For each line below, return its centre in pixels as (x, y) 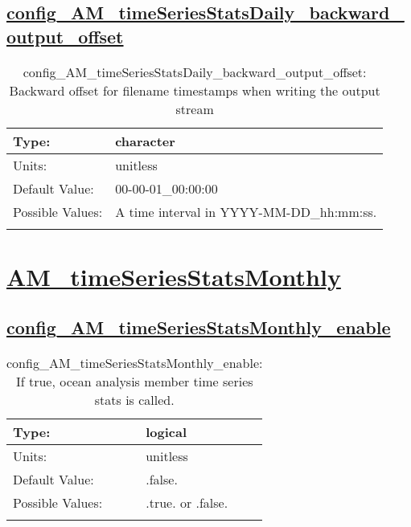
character (145, 141)
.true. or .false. (187, 503)
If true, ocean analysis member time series (134, 382)
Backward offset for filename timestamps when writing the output (195, 90)
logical (166, 432)
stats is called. (134, 400)
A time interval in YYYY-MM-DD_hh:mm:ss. (246, 211)
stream (195, 108)
